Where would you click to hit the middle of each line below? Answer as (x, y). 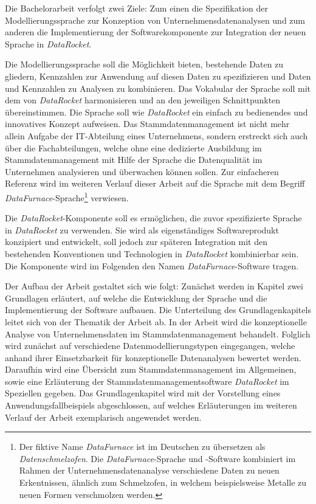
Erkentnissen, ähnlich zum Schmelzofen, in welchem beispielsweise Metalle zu (163, 482)
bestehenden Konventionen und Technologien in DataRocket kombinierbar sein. (152, 253)
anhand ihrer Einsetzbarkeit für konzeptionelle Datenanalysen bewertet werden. (153, 357)
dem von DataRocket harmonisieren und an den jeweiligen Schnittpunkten (143, 100)
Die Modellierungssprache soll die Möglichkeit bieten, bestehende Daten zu (144, 64)
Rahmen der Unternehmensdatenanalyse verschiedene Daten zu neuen (149, 470)
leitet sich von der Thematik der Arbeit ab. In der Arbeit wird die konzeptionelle (156, 321)
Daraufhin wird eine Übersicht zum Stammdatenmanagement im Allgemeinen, (151, 369)
